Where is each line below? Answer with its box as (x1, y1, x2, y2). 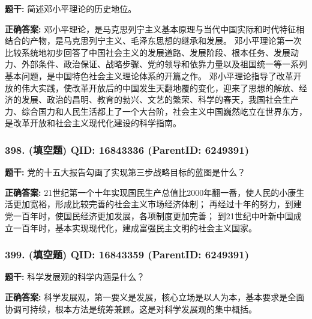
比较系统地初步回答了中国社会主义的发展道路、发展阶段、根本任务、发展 (5, 46, 290, 58)
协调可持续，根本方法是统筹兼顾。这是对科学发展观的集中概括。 (5, 302, 257, 315)
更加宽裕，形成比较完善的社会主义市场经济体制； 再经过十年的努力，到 (13, 198, 293, 210)
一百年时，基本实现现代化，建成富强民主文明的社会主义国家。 (13, 221, 257, 234)
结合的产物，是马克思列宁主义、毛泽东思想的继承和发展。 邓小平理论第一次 (5, 34, 302, 47)
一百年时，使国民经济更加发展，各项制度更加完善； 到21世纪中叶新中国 (13, 209, 293, 222)
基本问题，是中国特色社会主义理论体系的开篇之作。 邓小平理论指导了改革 (5, 69, 293, 82)
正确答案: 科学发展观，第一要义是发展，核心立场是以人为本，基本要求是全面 (5, 290, 305, 303)
